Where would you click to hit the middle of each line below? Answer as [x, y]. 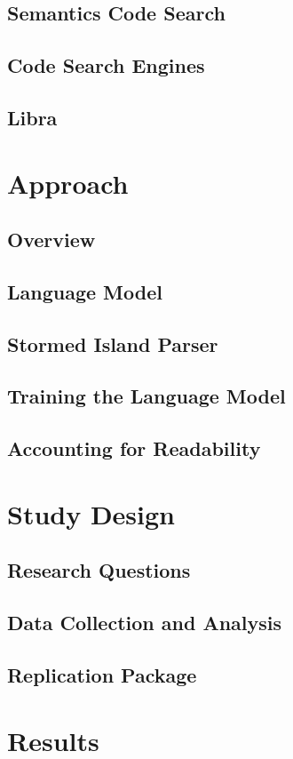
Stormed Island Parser [113, 344]
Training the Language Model [146, 396]
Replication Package [102, 674]
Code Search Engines [106, 65]
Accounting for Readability [134, 448]
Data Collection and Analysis [145, 623]
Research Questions [99, 570]
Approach [68, 183]
